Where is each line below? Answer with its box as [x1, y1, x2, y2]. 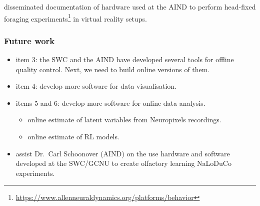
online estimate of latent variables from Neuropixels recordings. [27, 114, 221, 125]
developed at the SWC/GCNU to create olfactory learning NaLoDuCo [15, 158, 231, 168]
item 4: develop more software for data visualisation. [15, 81, 176, 91]
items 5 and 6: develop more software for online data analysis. [15, 97, 205, 108]
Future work [4, 34, 55, 47]
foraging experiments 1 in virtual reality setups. [4, 12, 147, 24]
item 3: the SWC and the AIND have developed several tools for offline [15, 54, 234, 65]
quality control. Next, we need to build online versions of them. [15, 64, 210, 74]
